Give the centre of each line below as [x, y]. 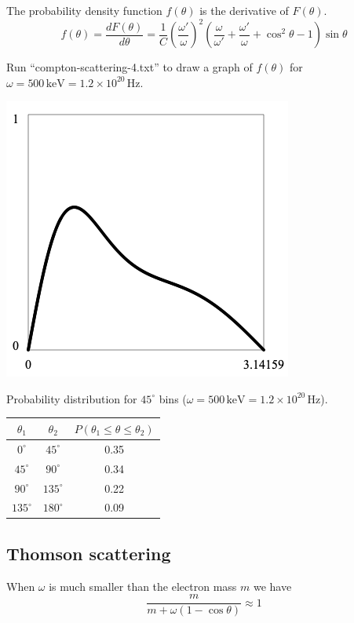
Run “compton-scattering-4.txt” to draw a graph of [130, 67]
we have [272, 586]
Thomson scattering [89, 553]
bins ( [173, 398]
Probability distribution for [72, 398]
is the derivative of [244, 10]
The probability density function [84, 10]
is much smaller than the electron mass [143, 586]
